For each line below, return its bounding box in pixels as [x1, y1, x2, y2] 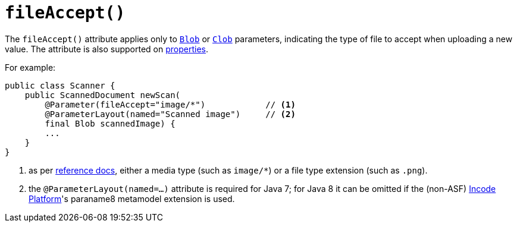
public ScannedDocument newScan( [24, 90, 181, 100]
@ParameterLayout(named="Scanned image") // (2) [45, 109, 296, 119]
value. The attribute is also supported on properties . [5, 43, 209, 54]
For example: [5, 62, 56, 72]
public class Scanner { [5, 80, 115, 90]
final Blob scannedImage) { [45, 118, 176, 128]
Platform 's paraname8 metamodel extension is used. [29, 193, 235, 204]
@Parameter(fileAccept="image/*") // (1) [45, 99, 296, 109]
